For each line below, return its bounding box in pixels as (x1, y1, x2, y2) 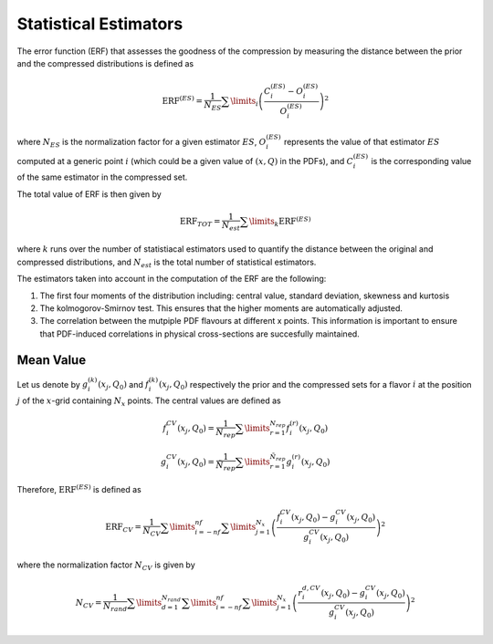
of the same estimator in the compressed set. (16, 171, 188, 182)
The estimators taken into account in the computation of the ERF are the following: (16, 274, 327, 285)
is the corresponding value (371, 155, 472, 166)
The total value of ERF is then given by (16, 188, 162, 200)
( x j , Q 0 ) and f (97, 379, 150, 392)
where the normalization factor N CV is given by (16, 559, 195, 573)
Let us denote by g (16, 379, 89, 390)
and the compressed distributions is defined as (16, 57, 194, 68)
